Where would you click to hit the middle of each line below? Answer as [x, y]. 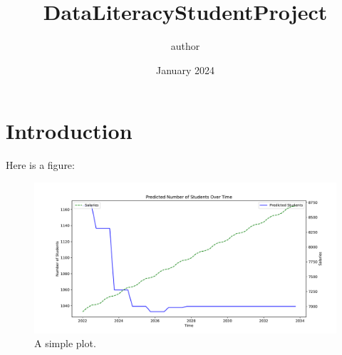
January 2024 [185, 70]
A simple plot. [65, 343]
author [185, 46]
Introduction [69, 131]
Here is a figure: [40, 165]
